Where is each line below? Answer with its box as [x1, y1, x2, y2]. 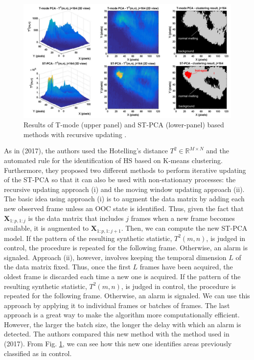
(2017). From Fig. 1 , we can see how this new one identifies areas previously [4, 338, 232, 349]
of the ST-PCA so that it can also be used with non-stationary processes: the [4, 174, 236, 185]
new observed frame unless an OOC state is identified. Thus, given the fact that [4, 203, 244, 214]
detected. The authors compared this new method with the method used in [4, 329, 230, 339]
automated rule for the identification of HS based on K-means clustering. [4, 155, 223, 166]
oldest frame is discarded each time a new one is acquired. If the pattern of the [4, 271, 241, 281]
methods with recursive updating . [23, 129, 127, 139]
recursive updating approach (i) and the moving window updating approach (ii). [4, 184, 245, 194]
